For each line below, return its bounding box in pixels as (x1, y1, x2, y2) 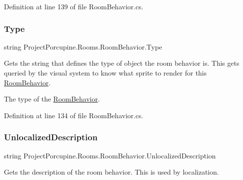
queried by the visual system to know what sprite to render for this (4, 68, 207, 77)
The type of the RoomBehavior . (4, 94, 100, 104)
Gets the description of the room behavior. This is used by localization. (4, 167, 219, 177)
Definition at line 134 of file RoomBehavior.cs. (4, 110, 144, 120)
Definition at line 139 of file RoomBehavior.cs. (4, 1, 144, 11)
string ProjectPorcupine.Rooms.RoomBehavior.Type (4, 41, 162, 51)
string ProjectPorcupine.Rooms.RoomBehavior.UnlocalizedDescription (4, 150, 216, 160)
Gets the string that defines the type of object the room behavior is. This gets (4, 58, 240, 68)
